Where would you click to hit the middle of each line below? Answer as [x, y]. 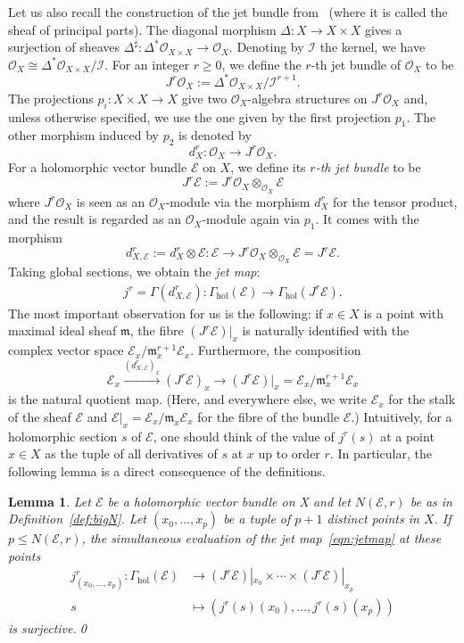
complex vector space [66, 350]
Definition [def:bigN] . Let [78, 519]
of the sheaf [40, 416]
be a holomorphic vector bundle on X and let [229, 501]
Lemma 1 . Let [50, 501]
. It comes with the [367, 219]
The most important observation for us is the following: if [166, 313]
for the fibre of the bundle [269, 416]
